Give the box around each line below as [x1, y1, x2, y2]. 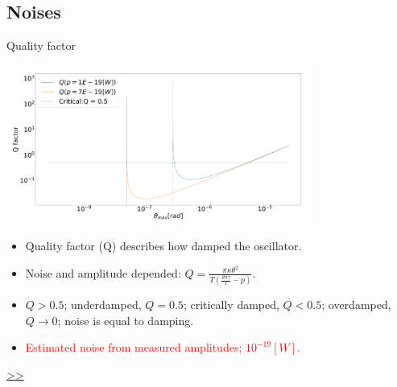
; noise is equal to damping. [57, 311, 194, 328]
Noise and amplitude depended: [25, 264, 181, 281]
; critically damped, [183, 296, 279, 313]
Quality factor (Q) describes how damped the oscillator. [25, 237, 302, 254]
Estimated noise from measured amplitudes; [25, 339, 242, 356]
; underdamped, [64, 296, 142, 313]
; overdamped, [321, 296, 391, 313]
